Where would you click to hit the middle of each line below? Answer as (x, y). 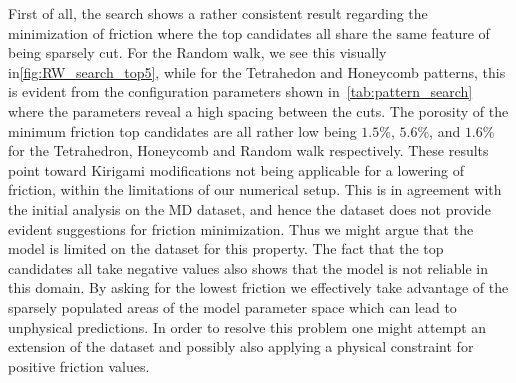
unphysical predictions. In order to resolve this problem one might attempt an (247, 326)
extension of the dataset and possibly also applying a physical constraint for (241, 346)
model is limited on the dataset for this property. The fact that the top (226, 248)
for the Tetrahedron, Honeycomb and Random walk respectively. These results (248, 150)
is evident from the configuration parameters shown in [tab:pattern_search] (240, 91)
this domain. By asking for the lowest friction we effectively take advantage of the (258, 287)
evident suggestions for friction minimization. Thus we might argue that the (241, 228)
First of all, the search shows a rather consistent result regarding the (218, 13)
